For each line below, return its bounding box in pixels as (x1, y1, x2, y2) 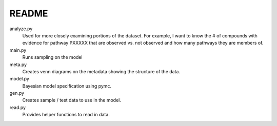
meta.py (9, 61, 27, 68)
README (9, 8, 48, 19)
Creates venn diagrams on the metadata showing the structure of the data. (22, 68, 181, 74)
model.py (9, 76, 29, 82)
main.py (9, 47, 27, 53)
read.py (9, 104, 26, 110)
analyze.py (9, 26, 33, 32)
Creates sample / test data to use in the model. (22, 97, 122, 103)
